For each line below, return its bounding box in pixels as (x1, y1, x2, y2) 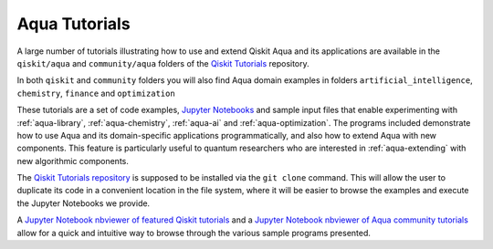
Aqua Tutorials (16, 14, 131, 34)
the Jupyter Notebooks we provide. (16, 197, 151, 209)
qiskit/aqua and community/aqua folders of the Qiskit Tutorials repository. (16, 57, 309, 68)
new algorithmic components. (16, 155, 130, 166)
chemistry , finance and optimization (16, 88, 175, 99)
